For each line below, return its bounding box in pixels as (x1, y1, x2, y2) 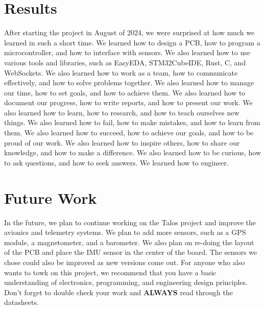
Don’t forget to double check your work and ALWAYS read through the (4, 287, 233, 297)
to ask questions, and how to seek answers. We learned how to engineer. (4, 157, 229, 168)
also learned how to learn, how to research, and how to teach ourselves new (4, 107, 239, 117)
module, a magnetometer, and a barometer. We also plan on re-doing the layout (4, 236, 254, 247)
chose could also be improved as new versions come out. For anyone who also (4, 256, 245, 267)
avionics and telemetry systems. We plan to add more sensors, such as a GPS (4, 227, 246, 237)
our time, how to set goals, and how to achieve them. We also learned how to (4, 87, 246, 98)
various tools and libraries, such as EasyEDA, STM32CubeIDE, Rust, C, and (4, 57, 246, 67)
